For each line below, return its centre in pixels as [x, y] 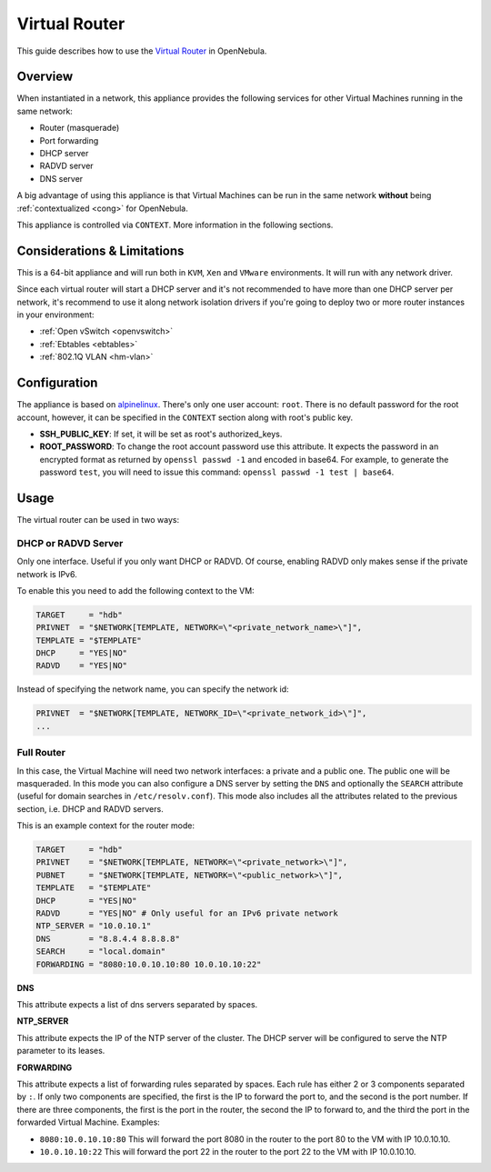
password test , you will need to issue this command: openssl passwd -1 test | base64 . [217, 472]
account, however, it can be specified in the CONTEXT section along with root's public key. [185, 417]
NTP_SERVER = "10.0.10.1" [94, 926]
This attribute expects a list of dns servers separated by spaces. [137, 1004]
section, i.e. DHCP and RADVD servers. [90, 808]
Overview [45, 77]
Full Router [41, 753]
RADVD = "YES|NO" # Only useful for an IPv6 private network [187, 913]
